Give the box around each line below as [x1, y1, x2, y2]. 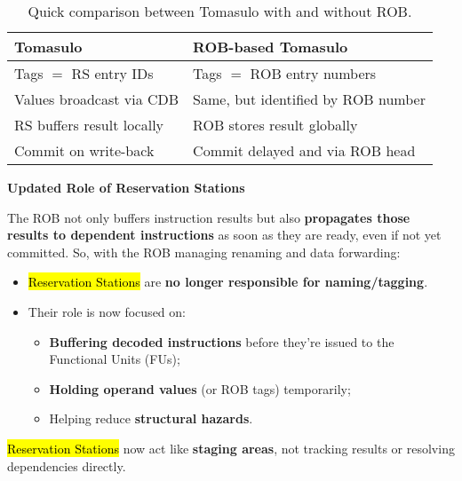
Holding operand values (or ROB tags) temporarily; [49, 379, 351, 398]
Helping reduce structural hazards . [49, 409, 253, 428]
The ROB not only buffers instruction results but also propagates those [7, 208, 410, 226]
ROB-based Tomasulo [193, 36, 348, 57]
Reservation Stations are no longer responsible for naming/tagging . [28, 272, 428, 291]
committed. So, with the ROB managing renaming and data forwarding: [7, 242, 401, 261]
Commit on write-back [14, 140, 155, 161]
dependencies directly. [7, 456, 126, 475]
